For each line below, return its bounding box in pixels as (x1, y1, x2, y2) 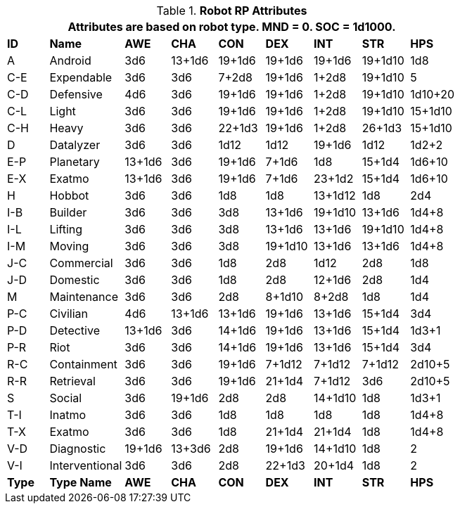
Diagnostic (49, 442, 106, 456)
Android (49, 53, 91, 67)
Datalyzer (49, 138, 101, 152)
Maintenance (49, 290, 118, 304)
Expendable (49, 70, 113, 84)
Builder (49, 205, 87, 219)
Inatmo (49, 408, 86, 422)
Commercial (49, 256, 113, 270)
